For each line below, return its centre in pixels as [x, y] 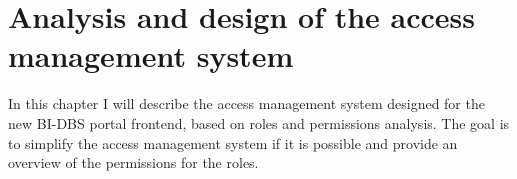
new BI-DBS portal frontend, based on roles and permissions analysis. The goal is [259, 122]
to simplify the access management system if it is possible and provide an [233, 142]
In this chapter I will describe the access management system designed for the [246, 103]
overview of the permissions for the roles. [133, 162]
